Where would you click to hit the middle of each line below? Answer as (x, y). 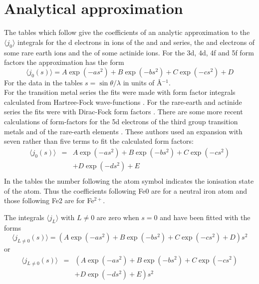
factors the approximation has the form (64, 62)
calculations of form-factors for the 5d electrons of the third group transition (121, 122)
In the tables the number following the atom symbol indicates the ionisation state (129, 180)
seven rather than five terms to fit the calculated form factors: (99, 141)
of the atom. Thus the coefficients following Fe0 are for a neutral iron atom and (126, 190)
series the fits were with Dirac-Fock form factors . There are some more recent (124, 112)
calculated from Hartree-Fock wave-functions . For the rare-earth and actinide (123, 102)
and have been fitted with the (205, 217)
